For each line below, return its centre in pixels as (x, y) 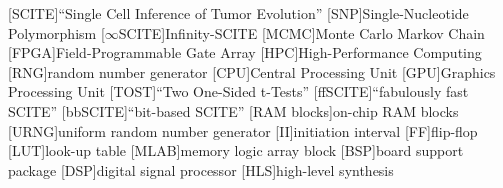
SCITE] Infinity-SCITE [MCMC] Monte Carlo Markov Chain (301, 32)
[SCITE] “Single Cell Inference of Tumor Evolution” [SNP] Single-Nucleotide (238, 13)
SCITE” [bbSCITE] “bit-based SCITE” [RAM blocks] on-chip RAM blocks (233, 110)
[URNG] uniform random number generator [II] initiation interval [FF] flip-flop (243, 130)
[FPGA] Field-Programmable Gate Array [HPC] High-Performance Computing (245, 52)
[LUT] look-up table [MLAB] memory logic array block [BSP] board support (236, 150)
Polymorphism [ (56, 32)
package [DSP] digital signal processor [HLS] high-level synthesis (201, 169)
